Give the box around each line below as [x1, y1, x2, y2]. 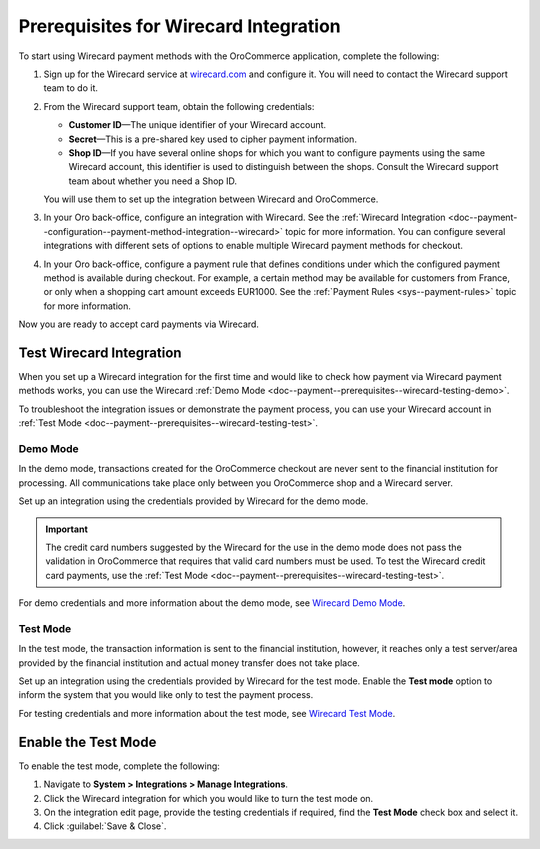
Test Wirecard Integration [18, 345, 182, 361]
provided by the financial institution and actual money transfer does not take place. [18, 656, 360, 669]
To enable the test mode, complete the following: [18, 760, 220, 772]
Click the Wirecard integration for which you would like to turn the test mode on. [43, 792, 374, 804]
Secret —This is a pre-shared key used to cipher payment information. [68, 133, 357, 145]
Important [45, 523, 89, 535]
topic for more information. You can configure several [285, 225, 506, 237]
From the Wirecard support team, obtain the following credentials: [43, 100, 315, 112]
